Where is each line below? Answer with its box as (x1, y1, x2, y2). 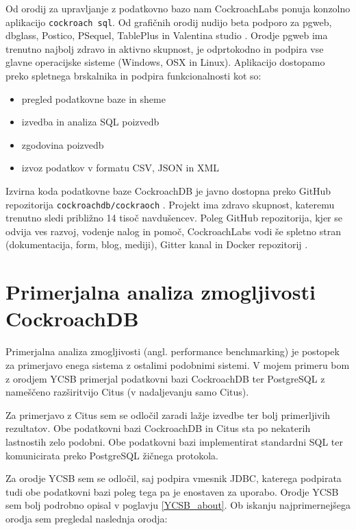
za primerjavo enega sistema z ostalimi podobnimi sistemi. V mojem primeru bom (5, 357, 350, 372)
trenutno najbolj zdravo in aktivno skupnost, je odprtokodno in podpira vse (5, 41, 324, 56)
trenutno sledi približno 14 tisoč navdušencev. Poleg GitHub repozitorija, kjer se (5, 210, 342, 225)
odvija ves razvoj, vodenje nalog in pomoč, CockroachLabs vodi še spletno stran (5, 224, 341, 238)
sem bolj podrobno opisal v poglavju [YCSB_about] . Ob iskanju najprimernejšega (5, 498, 351, 512)
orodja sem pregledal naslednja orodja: (5, 511, 168, 525)
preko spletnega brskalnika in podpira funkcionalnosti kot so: (5, 69, 262, 83)
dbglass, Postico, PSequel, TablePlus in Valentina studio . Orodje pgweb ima (5, 28, 328, 43)
